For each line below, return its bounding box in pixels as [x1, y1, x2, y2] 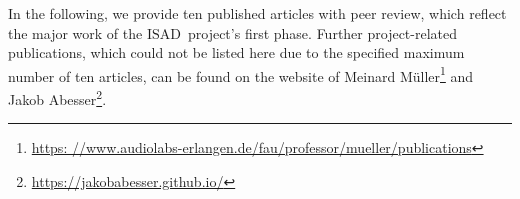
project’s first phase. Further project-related [187, 22, 458, 43]
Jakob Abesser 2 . [8, 86, 107, 109]
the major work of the [8, 22, 143, 43]
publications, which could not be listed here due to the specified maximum [8, 42, 465, 63]
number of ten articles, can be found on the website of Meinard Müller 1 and [8, 62, 474, 86]
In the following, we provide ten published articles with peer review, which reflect [8, 3, 507, 23]
